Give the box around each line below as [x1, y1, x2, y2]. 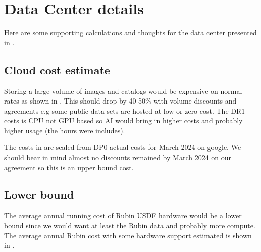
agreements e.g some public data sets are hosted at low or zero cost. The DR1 [4, 105, 245, 116]
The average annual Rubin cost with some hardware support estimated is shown [4, 230, 252, 240]
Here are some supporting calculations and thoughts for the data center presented [4, 27, 257, 38]
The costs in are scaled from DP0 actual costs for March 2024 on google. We [4, 142, 241, 153]
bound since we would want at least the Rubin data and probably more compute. [4, 220, 255, 231]
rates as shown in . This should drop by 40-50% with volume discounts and [4, 95, 237, 106]
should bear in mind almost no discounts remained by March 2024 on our [4, 152, 232, 163]
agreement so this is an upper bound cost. [4, 162, 134, 172]
